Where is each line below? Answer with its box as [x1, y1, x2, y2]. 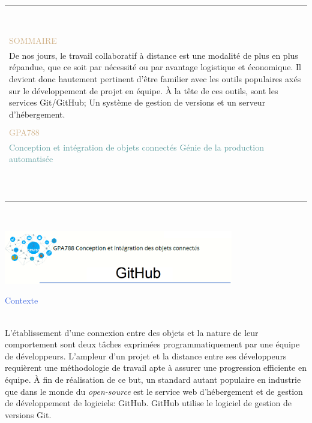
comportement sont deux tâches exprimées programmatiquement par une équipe [5, 338, 300, 350]
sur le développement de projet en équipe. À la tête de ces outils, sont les [9, 84, 278, 97]
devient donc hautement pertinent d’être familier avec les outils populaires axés [9, 73, 301, 85]
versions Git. [5, 408, 52, 421]
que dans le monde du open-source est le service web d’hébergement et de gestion [5, 385, 303, 397]
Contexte [5, 294, 38, 307]
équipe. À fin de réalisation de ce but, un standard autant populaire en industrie [5, 373, 301, 385]
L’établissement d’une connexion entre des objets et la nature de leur [5, 326, 259, 338]
